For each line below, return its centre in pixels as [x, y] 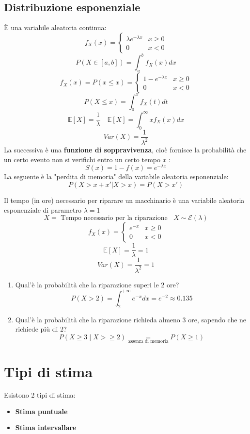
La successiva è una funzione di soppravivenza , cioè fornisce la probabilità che [125, 150]
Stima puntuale [41, 411]
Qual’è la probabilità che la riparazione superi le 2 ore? [97, 284]
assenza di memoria [148, 342]
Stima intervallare [46, 427]
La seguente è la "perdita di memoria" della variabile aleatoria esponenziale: [116, 176]
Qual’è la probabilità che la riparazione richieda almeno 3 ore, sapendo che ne [131, 319]
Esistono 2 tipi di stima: [40, 395]
